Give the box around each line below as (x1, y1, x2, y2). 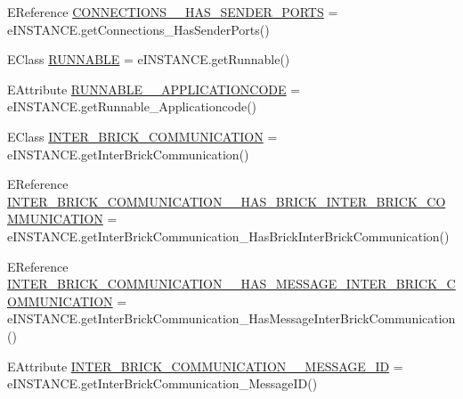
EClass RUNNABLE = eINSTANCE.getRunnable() (7, 50, 290, 69)
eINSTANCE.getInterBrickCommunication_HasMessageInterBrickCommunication (7, 309, 456, 328)
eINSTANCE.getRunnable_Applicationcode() (7, 97, 257, 116)
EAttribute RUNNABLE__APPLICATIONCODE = (7, 79, 301, 98)
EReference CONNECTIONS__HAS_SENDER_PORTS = (7, 3, 338, 20)
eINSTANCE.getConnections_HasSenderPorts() (7, 20, 270, 38)
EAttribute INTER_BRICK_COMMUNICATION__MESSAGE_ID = (7, 356, 403, 375)
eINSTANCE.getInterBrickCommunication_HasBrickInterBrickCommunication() (7, 226, 450, 245)
